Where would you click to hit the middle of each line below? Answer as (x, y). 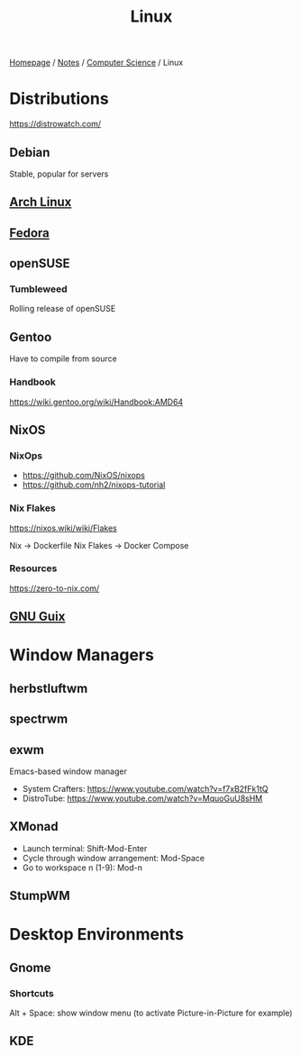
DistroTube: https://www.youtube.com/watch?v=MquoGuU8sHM (142, 798)
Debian (30, 152)
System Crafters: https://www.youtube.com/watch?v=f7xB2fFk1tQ (145, 788)
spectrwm (39, 719)
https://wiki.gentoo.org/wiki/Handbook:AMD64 (96, 402)
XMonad (34, 827)
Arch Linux (41, 202)
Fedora (29, 233)
